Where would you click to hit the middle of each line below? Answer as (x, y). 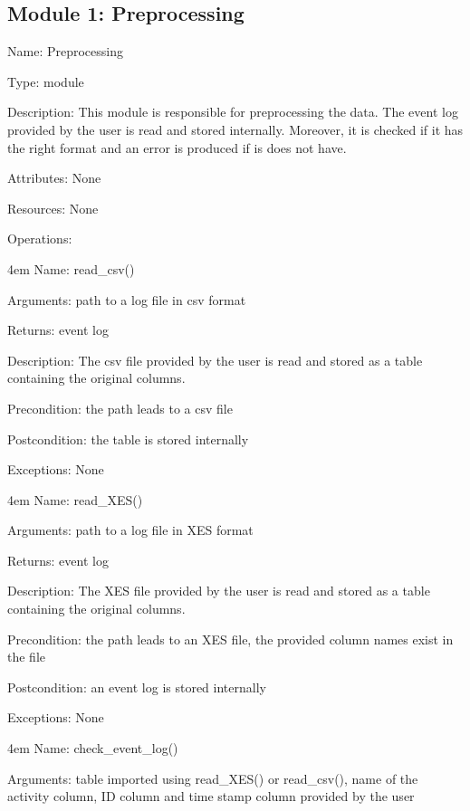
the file (26, 657)
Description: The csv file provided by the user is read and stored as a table (215, 360)
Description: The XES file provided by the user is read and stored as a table (219, 591)
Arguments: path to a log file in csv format (127, 299)
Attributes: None (54, 178)
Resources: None (53, 208)
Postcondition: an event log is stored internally (137, 687)
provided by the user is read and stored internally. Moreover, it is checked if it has (235, 129)
